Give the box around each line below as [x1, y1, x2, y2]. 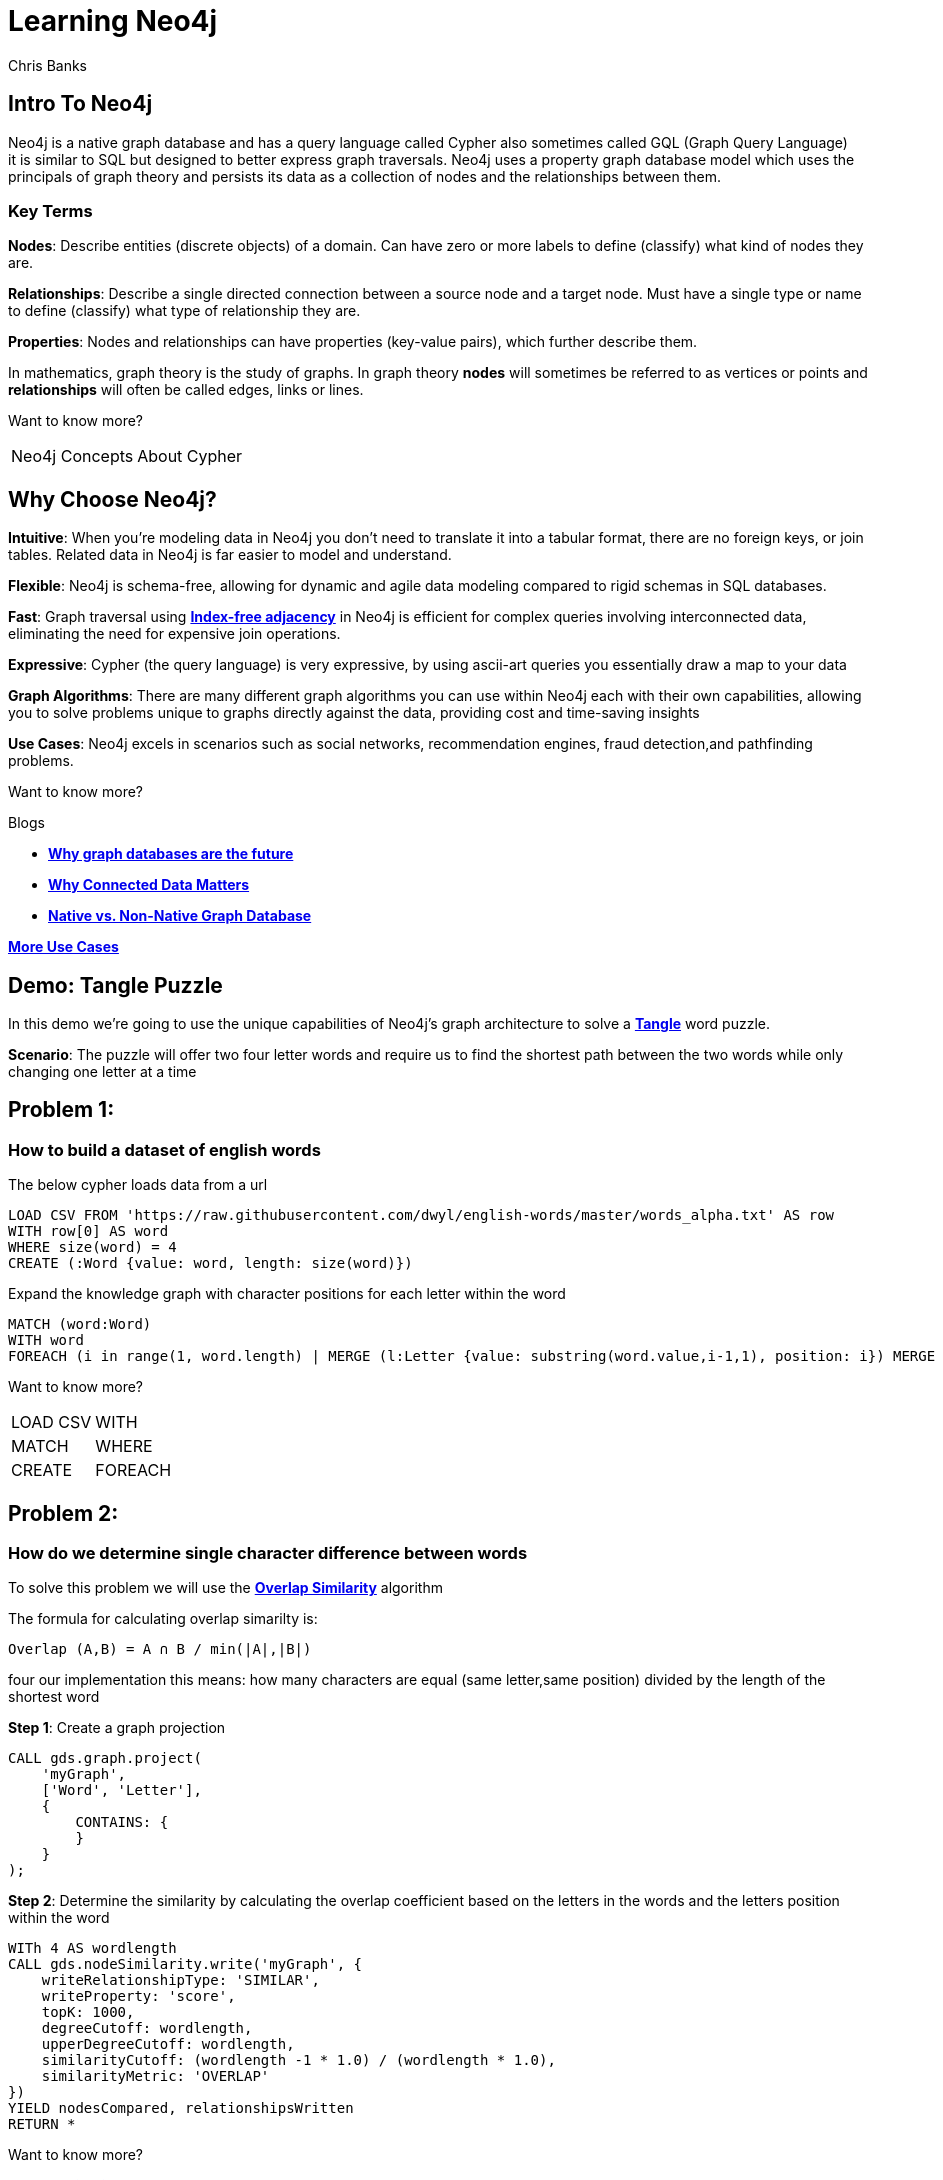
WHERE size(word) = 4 [8, 1239, 177, 1256]
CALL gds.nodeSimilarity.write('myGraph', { [8, 1956, 363, 1973]
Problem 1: [8, 1097, 115, 1123]
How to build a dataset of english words [8, 1139, 321, 1160]
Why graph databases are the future [48, 845, 294, 863]
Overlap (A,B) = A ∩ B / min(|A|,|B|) [8, 1641, 312, 1658]
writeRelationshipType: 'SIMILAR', [41, 1972, 320, 1989]
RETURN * [8, 2116, 76, 2133]
